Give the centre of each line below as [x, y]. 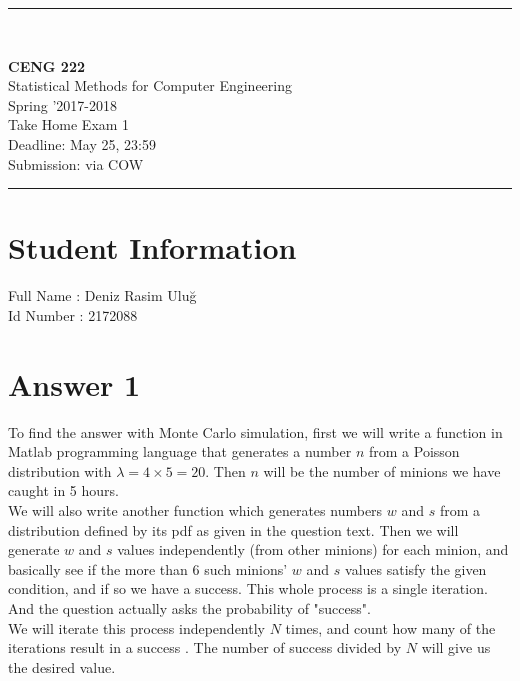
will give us [456, 647]
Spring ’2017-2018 [62, 104]
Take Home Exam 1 [69, 124]
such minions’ [246, 568]
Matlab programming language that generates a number [180, 451]
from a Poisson [414, 451]
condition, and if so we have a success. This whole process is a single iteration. [248, 588]
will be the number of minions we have [382, 470]
